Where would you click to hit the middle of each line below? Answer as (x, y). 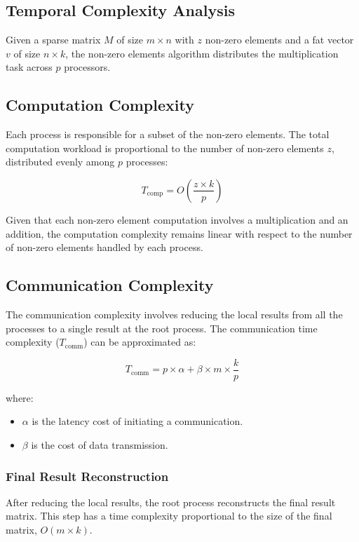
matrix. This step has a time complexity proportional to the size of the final (169, 516)
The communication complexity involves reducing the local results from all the (174, 314)
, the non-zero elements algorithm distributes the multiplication (202, 53)
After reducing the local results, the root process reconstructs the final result (171, 502)
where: (20, 397)
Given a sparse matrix (53, 40)
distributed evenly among (60, 162)
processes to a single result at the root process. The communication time (162, 328)
